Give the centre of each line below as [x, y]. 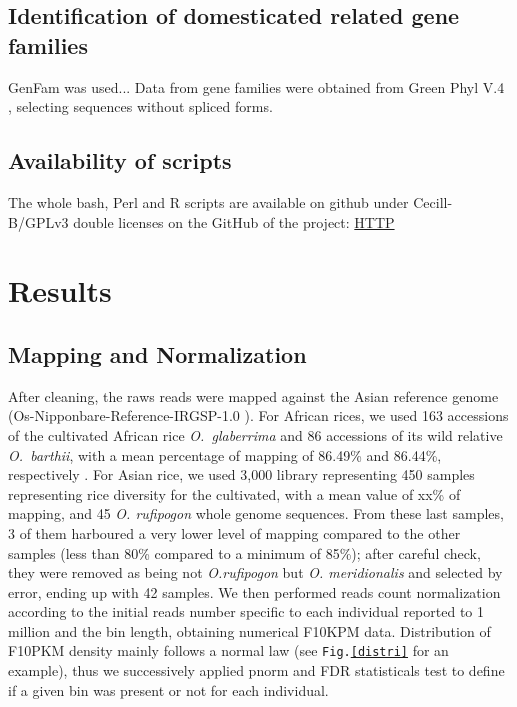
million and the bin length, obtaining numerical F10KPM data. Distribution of [249, 630]
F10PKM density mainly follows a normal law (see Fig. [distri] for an [228, 650]
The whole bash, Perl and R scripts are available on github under [208, 201]
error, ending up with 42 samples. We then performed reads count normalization [254, 591]
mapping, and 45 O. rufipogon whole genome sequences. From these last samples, [256, 513]
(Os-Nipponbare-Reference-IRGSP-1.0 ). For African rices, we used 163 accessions [258, 415]
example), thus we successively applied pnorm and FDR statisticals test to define [256, 670]
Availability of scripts [120, 160]
